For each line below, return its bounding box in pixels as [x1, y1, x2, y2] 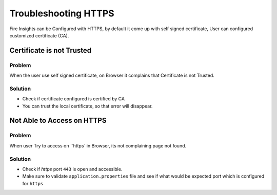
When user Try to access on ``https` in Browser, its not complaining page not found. [9, 142, 187, 148]
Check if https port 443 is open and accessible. [22, 166, 123, 172]
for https [22, 180, 44, 186]
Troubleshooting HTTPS [9, 8, 115, 19]
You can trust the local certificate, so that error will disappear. [22, 103, 153, 109]
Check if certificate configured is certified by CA [22, 96, 125, 102]
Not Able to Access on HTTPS [9, 116, 107, 125]
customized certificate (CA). [9, 32, 69, 38]
